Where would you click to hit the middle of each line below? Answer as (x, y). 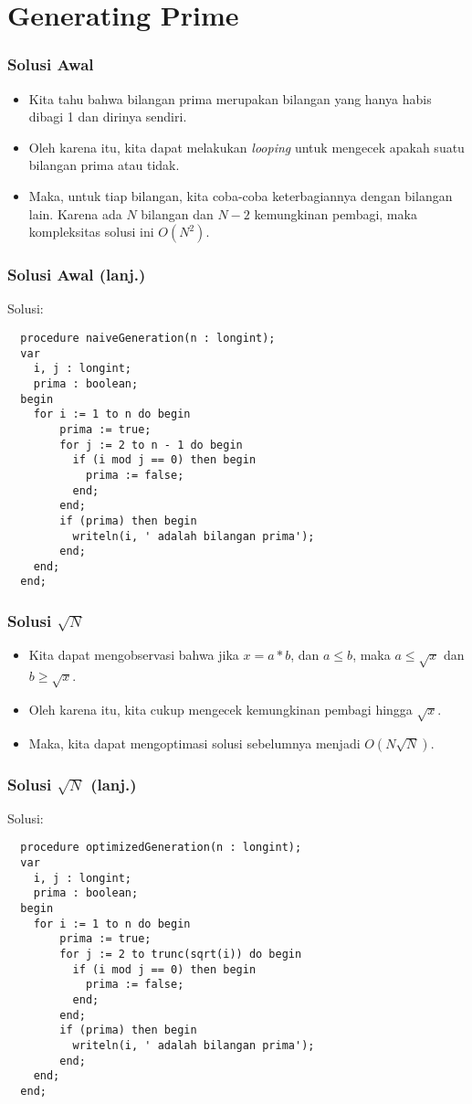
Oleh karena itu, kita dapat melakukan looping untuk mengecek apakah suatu (246, 147)
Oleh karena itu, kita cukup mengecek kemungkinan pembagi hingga (220, 709)
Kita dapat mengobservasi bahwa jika (134, 655)
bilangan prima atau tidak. (104, 165)
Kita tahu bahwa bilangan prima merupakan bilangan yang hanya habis (230, 98)
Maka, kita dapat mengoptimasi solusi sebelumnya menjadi (194, 743)
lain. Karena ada (75, 213)
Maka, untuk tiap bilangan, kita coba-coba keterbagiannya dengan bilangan (241, 195)
